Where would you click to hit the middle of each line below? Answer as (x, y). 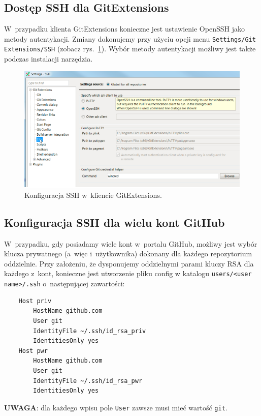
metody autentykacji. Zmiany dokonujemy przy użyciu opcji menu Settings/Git (130, 38)
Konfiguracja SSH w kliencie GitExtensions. (93, 195)
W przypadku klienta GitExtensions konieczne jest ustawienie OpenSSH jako (124, 29)
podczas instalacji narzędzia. (48, 59)
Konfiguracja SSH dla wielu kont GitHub (115, 222)
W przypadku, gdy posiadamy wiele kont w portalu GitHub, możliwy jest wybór (131, 243)
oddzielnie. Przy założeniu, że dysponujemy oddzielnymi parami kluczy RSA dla (129, 263)
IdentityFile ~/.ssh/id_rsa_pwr (88, 381)
